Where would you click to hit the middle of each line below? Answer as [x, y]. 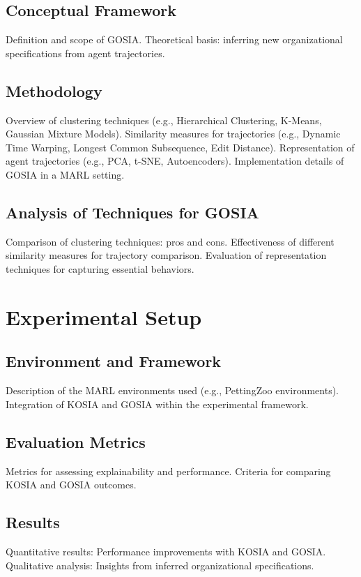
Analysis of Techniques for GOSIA [132, 212]
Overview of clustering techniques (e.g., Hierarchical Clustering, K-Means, [164, 120]
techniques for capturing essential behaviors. [100, 268]
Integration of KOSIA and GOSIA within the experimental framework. [157, 404]
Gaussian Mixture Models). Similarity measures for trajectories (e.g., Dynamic [173, 134]
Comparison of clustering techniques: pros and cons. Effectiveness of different [170, 241]
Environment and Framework [114, 361]
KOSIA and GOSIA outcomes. [71, 485]
